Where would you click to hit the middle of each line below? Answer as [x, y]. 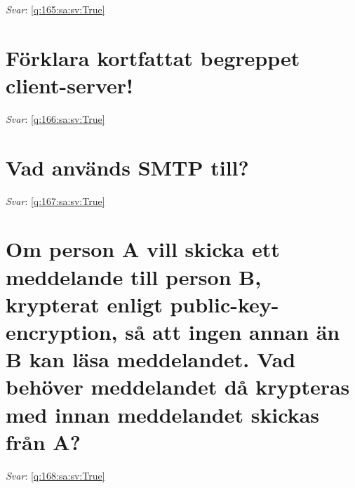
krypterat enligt [84, 304]
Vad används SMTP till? [127, 167]
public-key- [225, 304]
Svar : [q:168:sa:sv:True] [55, 475]
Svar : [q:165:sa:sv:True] [55, 9]
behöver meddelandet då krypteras [178, 387]
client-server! [69, 85]
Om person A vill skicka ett [143, 249]
